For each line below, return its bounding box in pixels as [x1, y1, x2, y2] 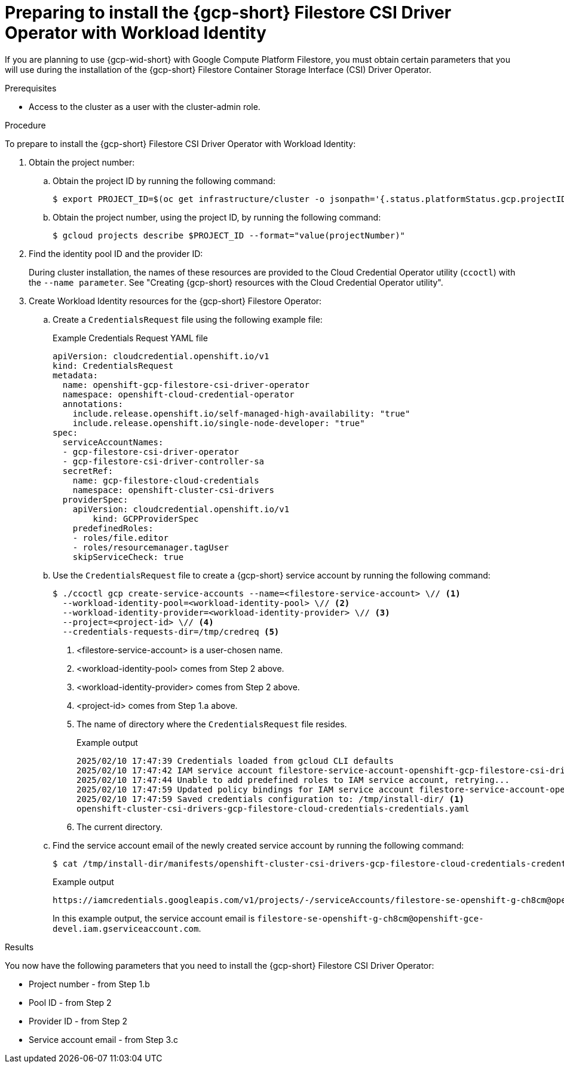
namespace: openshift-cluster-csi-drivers [72, 485, 274, 495]
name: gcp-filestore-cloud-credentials [72, 475, 259, 485]
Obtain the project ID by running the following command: [53, 175, 275, 186]
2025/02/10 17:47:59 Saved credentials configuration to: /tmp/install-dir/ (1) [76, 794, 465, 804]
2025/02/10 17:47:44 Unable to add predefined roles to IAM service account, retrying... [76, 775, 510, 785]
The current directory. [76, 821, 163, 832]
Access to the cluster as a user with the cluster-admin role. [29, 101, 260, 112]
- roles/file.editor [72, 533, 168, 543]
